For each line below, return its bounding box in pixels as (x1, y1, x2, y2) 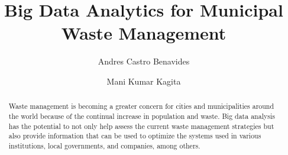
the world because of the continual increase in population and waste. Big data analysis (8, 111, 275, 121)
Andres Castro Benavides (98, 55, 190, 67)
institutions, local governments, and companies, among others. (8, 140, 200, 150)
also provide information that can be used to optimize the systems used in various (8, 131, 261, 141)
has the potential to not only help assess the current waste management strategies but (8, 121, 274, 131)
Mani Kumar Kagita (106, 75, 181, 87)
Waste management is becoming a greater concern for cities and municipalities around (8, 101, 274, 111)
